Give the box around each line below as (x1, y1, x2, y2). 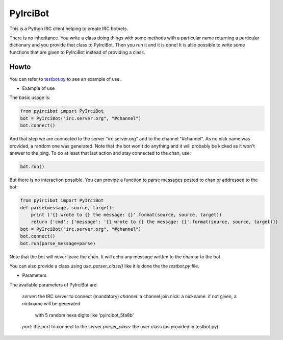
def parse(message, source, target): (20, 205, 115, 210)
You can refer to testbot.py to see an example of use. (9, 76, 121, 82)
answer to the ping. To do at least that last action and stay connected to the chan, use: (9, 150, 191, 156)
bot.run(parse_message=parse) (20, 240, 96, 246)
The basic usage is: (9, 94, 50, 101)
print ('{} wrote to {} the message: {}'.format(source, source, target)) (31, 212, 222, 218)
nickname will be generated (22, 300, 81, 306)
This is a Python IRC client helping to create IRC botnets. (9, 26, 128, 32)
